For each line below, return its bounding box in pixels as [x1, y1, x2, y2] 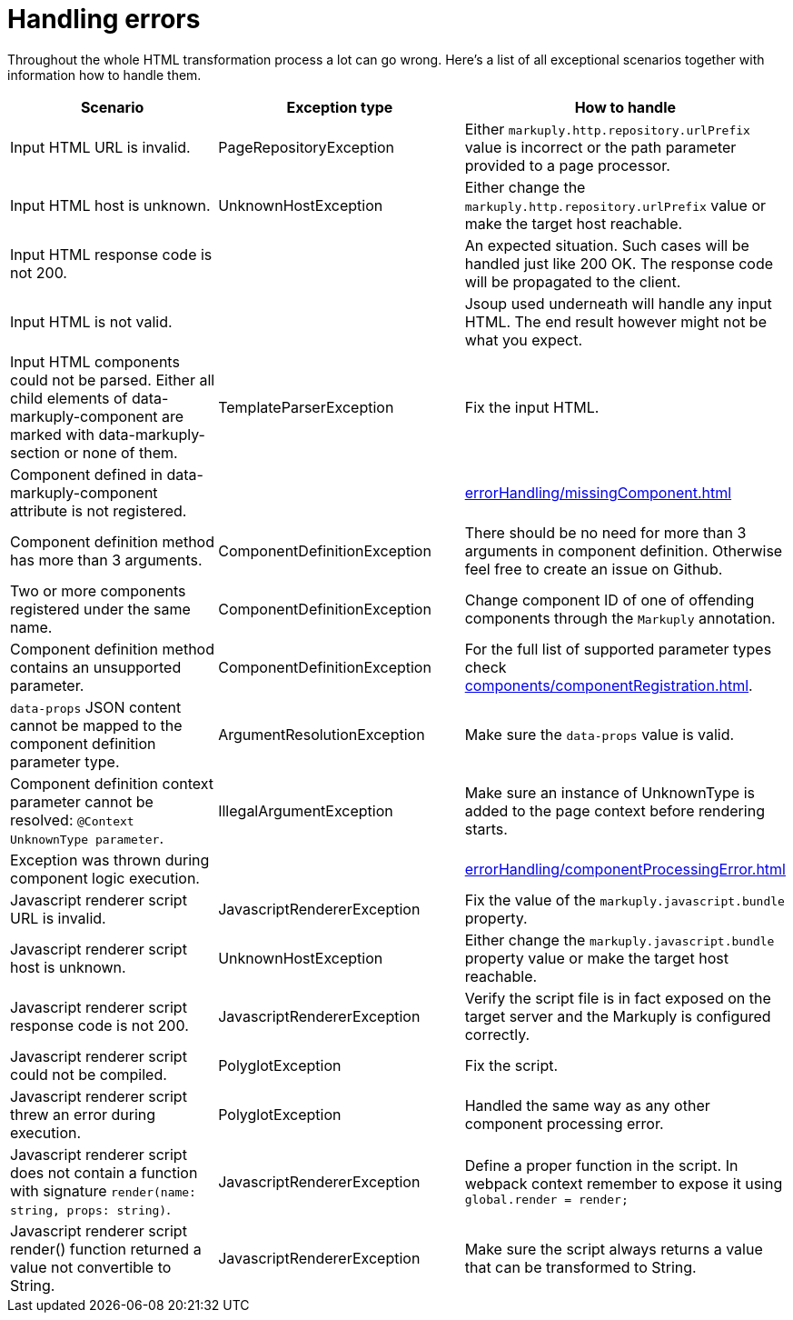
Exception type [286, 97, 393, 116]
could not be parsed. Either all [10, 370, 215, 389]
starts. [464, 819, 508, 838]
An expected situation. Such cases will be [464, 235, 749, 255]
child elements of [10, 388, 128, 407]
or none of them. [64, 443, 178, 462]
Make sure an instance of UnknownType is [464, 783, 755, 802]
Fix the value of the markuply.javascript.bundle [464, 890, 785, 909]
